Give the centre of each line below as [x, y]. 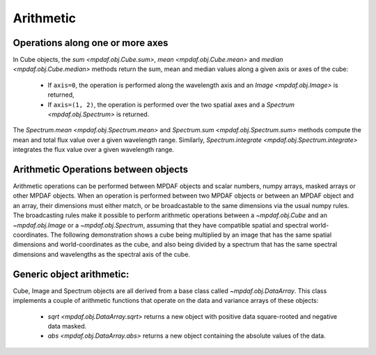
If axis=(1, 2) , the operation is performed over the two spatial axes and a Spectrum [171, 104]
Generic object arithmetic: [71, 274]
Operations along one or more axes [91, 43]
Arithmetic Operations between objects [101, 169]
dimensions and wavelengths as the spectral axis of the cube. [102, 254]
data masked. [67, 326]
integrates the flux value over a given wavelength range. [93, 150]
